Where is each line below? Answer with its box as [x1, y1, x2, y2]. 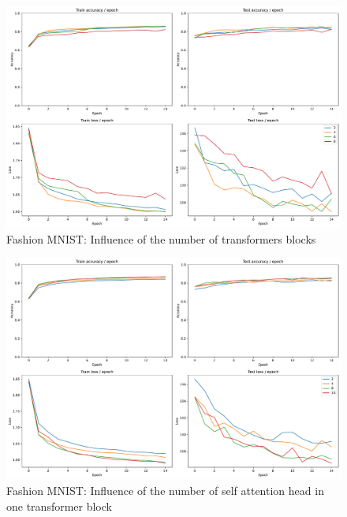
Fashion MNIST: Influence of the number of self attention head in [6, 482, 324, 499]
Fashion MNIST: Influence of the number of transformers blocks [6, 230, 316, 247]
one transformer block [6, 497, 112, 514]
